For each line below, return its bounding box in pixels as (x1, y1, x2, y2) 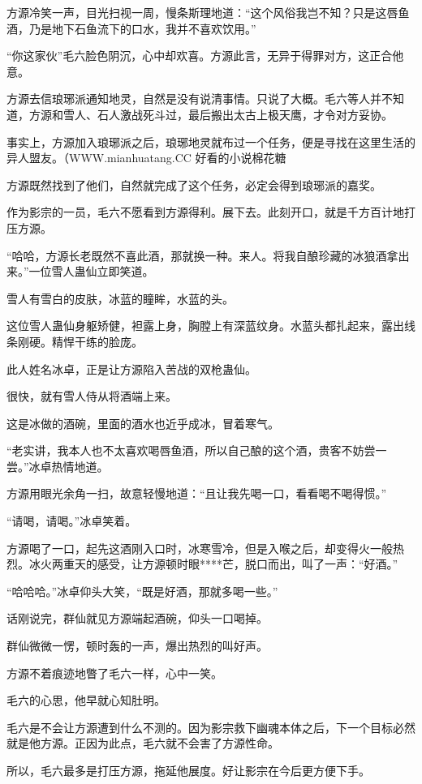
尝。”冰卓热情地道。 (6, 457, 109, 474)
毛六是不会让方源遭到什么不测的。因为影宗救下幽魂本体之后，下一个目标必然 (6, 718, 416, 735)
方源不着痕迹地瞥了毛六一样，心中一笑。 (6, 664, 222, 681)
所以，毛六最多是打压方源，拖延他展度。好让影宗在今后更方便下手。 (6, 762, 370, 778)
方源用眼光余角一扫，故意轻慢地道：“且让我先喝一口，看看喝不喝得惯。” (6, 485, 387, 502)
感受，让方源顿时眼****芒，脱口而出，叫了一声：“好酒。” (97, 555, 398, 572)
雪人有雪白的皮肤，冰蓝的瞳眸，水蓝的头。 (6, 289, 234, 306)
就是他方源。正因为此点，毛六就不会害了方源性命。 (6, 735, 279, 752)
